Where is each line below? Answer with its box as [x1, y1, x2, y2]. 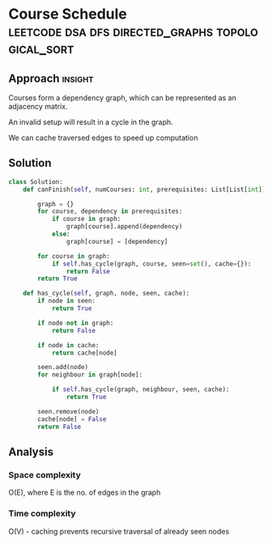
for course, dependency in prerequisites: [37, 207, 183, 215]
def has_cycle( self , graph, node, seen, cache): [23, 289, 190, 298]
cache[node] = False [37, 414, 107, 423]
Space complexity [8, 469, 81, 480]
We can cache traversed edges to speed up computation [8, 133, 198, 142]
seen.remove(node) [37, 407, 100, 415]
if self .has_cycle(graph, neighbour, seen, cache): [51, 385, 230, 393]
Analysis [8, 444, 54, 458]
